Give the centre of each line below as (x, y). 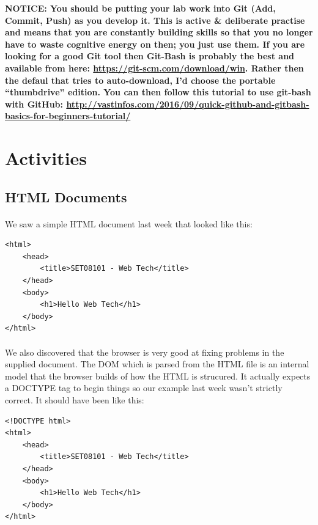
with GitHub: (34, 104)
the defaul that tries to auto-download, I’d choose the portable (140, 80)
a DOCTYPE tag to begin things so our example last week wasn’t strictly (144, 388)
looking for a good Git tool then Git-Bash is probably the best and (150, 56)
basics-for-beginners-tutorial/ (68, 116)
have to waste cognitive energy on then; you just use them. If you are (155, 44)
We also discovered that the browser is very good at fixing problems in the (145, 352)
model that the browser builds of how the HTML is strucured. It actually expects (158, 376)
